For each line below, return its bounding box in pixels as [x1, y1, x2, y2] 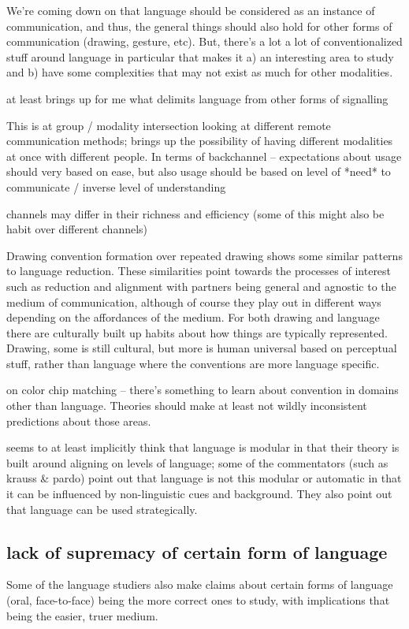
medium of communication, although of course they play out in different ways [6, 293, 381, 310]
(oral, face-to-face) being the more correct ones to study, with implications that [6, 592, 390, 609]
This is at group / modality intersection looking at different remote [6, 117, 331, 133]
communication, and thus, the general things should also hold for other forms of [6, 17, 392, 34]
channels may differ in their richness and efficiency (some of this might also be [6, 205, 385, 221]
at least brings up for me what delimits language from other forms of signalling [6, 90, 389, 106]
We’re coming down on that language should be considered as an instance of [6, 2, 375, 18]
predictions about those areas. [6, 412, 151, 429]
